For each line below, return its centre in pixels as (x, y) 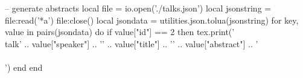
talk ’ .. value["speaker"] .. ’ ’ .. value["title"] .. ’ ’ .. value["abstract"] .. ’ (132, 43)
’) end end (24, 67)
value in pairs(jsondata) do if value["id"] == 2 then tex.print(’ (120, 32)
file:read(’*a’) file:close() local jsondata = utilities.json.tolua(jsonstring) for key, (152, 20)
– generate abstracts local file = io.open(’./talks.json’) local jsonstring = (138, 8)
